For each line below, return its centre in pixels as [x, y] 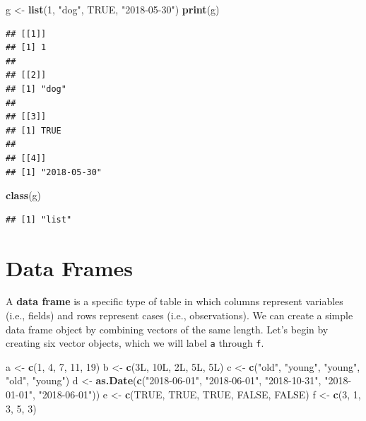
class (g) [24, 195]
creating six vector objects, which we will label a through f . [135, 343]
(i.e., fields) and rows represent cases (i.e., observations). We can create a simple [179, 315]
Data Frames [70, 267]
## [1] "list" [39, 219]
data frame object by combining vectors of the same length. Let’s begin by [167, 329]
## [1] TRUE [34, 130]
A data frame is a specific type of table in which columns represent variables [175, 301]
